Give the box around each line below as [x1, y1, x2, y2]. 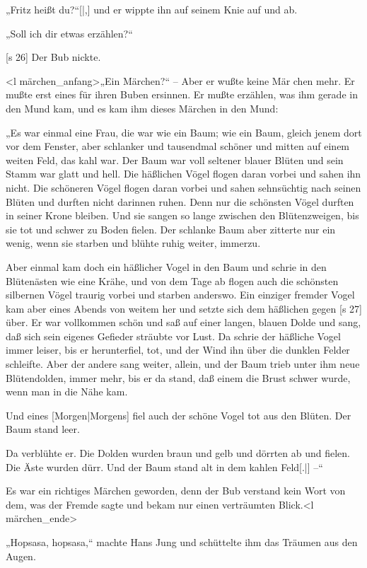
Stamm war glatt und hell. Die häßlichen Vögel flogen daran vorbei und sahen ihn [6, 166, 361, 181]
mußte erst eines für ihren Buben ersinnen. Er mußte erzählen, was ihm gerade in [6, 87, 358, 102]
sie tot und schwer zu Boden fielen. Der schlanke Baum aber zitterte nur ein [6, 221, 336, 236]
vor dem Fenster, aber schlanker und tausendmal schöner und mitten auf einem [6, 139, 350, 153]
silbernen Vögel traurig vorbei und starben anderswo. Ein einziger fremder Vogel [6, 287, 355, 302]
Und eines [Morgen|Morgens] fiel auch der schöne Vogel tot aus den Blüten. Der [6, 407, 351, 422]
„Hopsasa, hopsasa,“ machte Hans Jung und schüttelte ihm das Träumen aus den [6, 535, 358, 549]
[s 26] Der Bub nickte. [6, 50, 101, 64]
